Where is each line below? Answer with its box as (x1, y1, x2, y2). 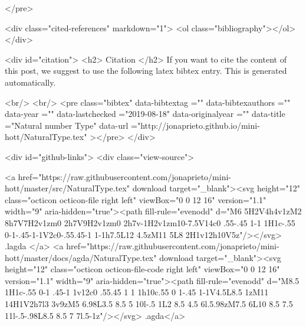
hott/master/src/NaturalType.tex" (5, 182, 130, 194)
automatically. (5, 76, 56, 88)
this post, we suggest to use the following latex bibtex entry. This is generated (5, 64, 287, 77)
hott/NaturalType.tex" (5, 131, 87, 143)
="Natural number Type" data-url (5, 119, 129, 131)
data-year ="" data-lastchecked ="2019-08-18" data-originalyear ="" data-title (5, 107, 285, 120)
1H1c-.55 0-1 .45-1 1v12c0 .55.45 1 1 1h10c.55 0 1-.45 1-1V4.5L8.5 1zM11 (5, 286, 269, 298)
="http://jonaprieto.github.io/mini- (131, 119, 260, 131)
